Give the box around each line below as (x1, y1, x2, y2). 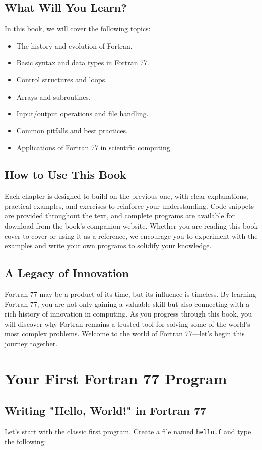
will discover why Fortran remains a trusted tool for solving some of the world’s (5, 318, 250, 329)
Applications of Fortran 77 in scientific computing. (16, 142, 172, 153)
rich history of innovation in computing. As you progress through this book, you (5, 308, 252, 319)
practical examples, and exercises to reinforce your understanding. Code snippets (5, 200, 254, 211)
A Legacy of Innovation (5, 265, 129, 281)
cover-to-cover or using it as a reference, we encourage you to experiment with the (5, 230, 258, 241)
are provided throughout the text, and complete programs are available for (5, 210, 235, 221)
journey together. (5, 338, 58, 348)
